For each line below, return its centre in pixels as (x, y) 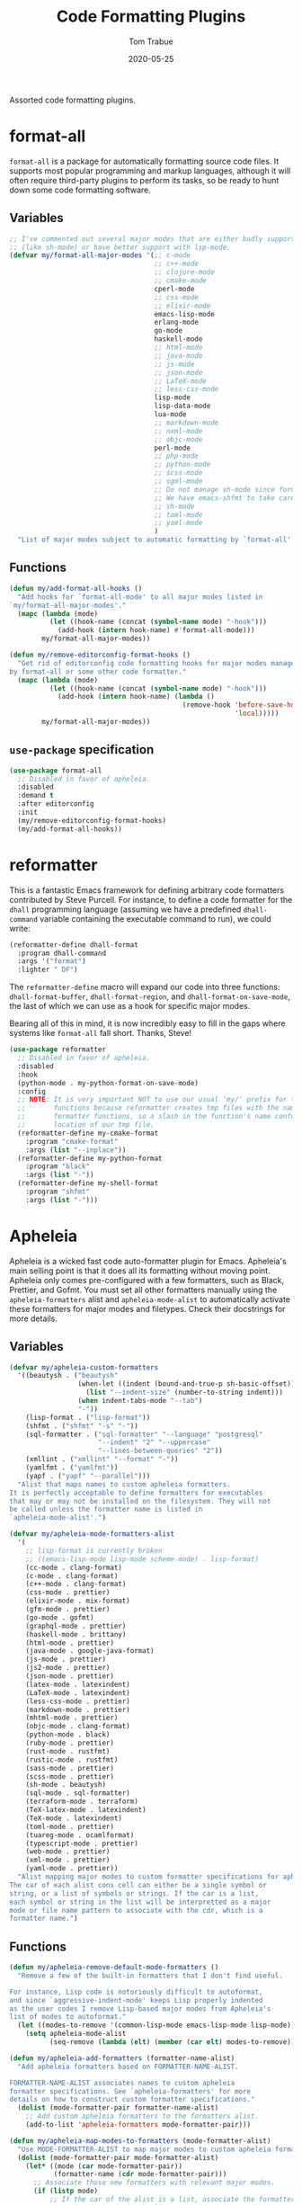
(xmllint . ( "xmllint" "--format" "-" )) (102, 1460)
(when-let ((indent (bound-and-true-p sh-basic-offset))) (188, 1384)
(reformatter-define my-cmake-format (88, 1133)
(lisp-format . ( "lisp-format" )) (88, 1417)
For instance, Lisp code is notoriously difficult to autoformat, (136, 1992)
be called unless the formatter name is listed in (106, 1509)
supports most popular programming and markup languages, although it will (150, 170)
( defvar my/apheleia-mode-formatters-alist (92, 1534)
